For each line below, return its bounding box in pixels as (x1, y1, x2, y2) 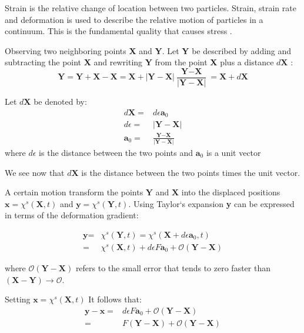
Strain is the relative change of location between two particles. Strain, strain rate (5, 2, 296, 14)
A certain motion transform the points (5, 186, 143, 198)
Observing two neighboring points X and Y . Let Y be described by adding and (5, 44, 292, 56)
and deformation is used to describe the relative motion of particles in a (5, 13, 263, 25)
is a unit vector (206, 146, 261, 158)
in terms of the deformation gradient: (5, 209, 139, 221)
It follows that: (88, 293, 142, 305)
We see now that (5, 166, 65, 178)
